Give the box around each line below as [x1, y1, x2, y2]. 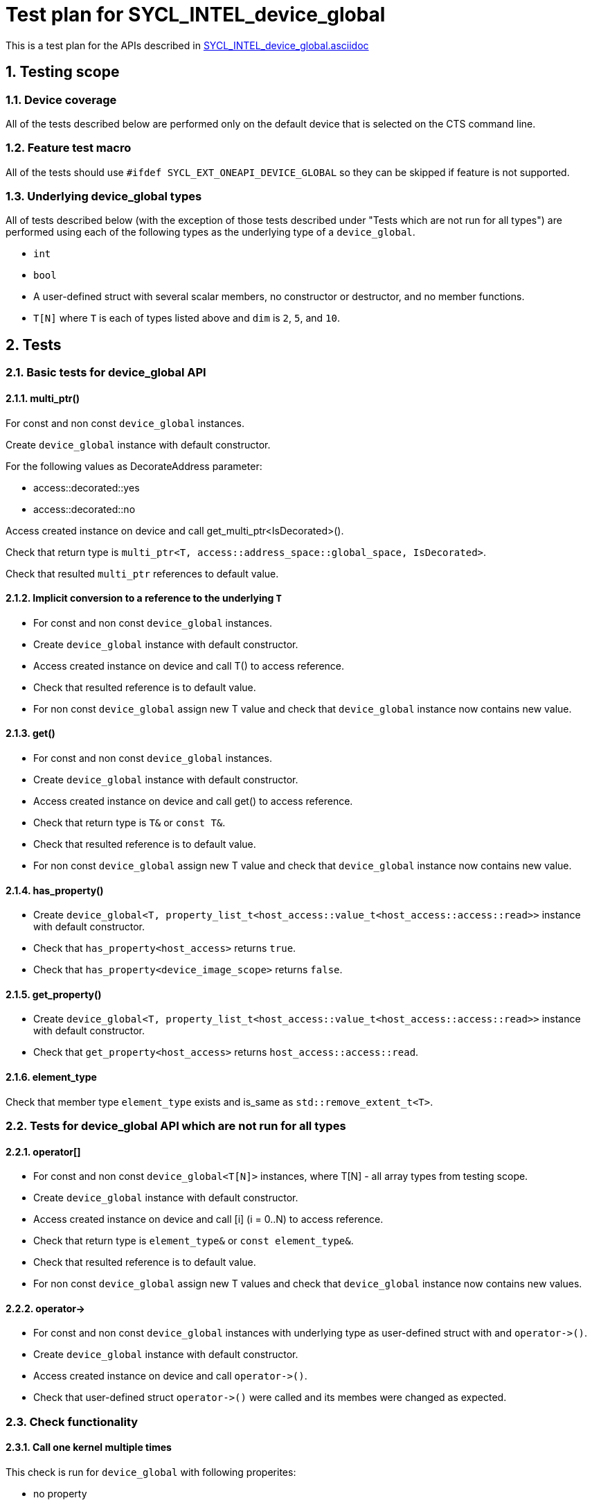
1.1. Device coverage [6, 92, 117, 107]
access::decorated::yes [33, 481, 140, 494]
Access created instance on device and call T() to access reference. [33, 659, 345, 672]
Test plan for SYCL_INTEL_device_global [6, 3, 386, 26]
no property [33, 1488, 87, 1500]
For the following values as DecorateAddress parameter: [6, 460, 262, 472]
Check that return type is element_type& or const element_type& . [33, 1235, 354, 1247]
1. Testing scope [6, 63, 120, 81]
